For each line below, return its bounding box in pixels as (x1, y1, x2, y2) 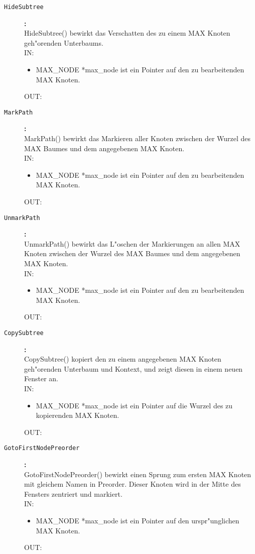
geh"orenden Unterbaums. (24, 37, 103, 48)
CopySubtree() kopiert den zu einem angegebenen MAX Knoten (24, 354, 221, 364)
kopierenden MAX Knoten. (36, 410, 119, 420)
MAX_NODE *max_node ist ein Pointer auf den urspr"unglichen (36, 515, 239, 526)
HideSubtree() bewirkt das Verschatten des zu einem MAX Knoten (24, 28, 230, 38)
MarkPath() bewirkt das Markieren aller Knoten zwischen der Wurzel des (24, 133, 251, 144)
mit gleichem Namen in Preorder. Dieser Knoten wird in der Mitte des (24, 479, 241, 489)
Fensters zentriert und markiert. (24, 488, 122, 499)
